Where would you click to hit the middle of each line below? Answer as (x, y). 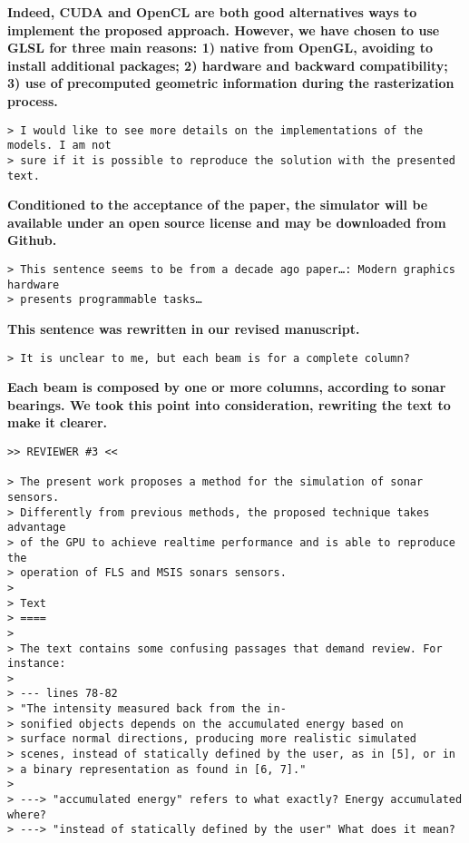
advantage (37, 528)
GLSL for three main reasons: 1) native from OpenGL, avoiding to (220, 48)
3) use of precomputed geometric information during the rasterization (231, 83)
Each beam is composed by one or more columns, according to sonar (227, 387)
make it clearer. (58, 422)
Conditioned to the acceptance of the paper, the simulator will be (218, 205)
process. (33, 100)
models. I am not (59, 146)
